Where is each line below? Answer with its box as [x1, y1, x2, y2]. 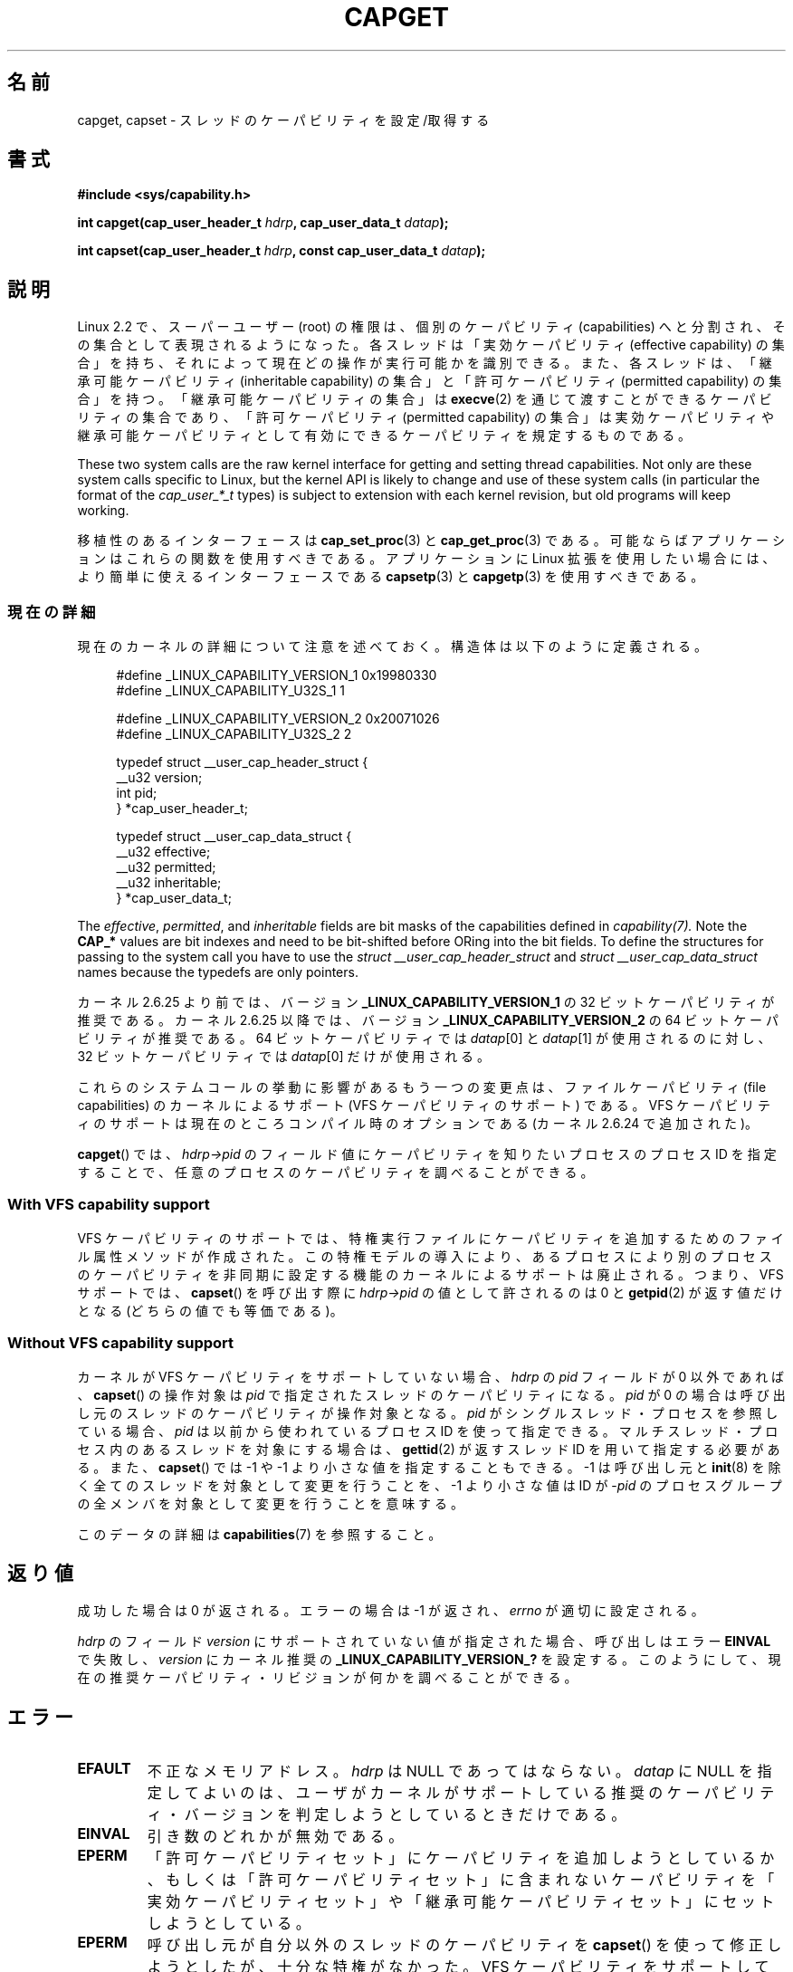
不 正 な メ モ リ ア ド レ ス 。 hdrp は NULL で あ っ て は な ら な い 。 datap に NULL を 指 [147, 1762, 772, 1781]
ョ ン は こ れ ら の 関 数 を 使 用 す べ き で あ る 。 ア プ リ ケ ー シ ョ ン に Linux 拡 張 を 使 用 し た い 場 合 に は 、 [77, 550, 776, 567]
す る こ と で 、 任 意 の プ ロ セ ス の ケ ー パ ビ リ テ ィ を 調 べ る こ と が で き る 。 [77, 1164, 594, 1181]
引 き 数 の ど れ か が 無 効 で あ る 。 [147, 1827, 404, 1846]
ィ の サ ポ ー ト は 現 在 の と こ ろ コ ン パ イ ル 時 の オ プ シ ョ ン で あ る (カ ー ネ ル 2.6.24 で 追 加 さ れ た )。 [77, 1115, 758, 1132]
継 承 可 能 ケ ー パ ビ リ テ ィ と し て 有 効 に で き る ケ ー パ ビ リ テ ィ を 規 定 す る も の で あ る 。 [77, 427, 692, 444]
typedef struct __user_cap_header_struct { [116, 754, 368, 771]
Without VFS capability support [7, 1334, 234, 1353]
